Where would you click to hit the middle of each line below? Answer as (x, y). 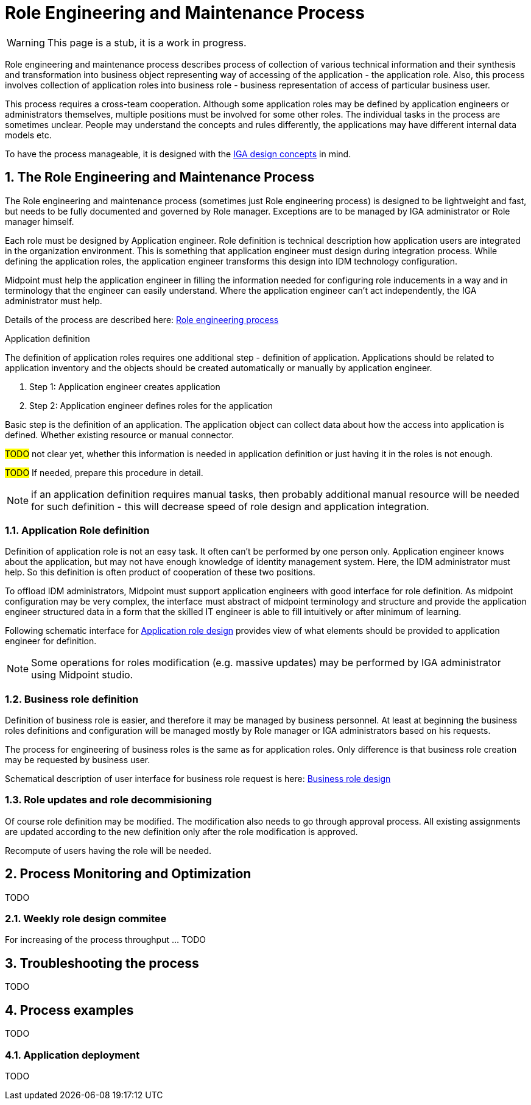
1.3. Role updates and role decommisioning (108, 800)
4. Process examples (69, 1010)
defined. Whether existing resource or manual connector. (120, 435)
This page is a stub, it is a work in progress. (147, 42)
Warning (26, 42)
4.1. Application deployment (72, 1055)
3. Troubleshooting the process (102, 963)
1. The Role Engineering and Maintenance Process (160, 177)
